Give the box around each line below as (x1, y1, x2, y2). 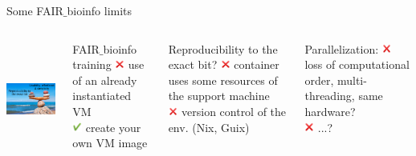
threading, (304, 87, 355, 104)
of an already (72, 71, 137, 88)
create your (85, 118, 141, 135)
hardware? (304, 102, 356, 119)
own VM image (72, 134, 148, 151)
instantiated (72, 87, 132, 104)
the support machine (168, 87, 270, 104)
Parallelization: (304, 40, 379, 57)
